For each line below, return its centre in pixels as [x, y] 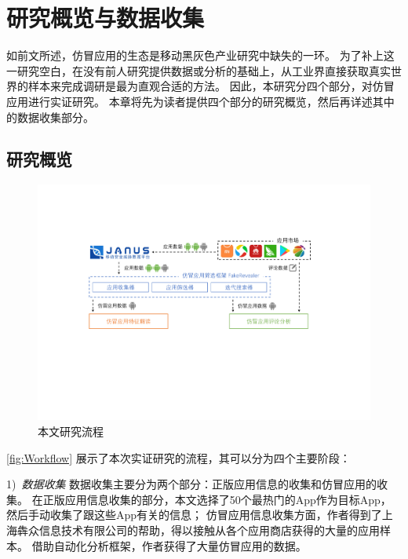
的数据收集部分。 [50, 117]
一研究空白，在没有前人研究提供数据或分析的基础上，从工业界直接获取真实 [199, 70]
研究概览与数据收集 [106, 18]
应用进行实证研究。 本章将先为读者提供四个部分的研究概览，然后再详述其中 [200, 101]
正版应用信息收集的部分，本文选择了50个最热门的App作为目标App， [217, 499]
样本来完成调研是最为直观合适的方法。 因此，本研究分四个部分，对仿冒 [211, 86]
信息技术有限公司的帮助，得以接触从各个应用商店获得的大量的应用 [209, 530]
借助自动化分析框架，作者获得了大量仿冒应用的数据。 [169, 545]
